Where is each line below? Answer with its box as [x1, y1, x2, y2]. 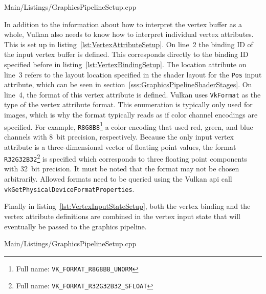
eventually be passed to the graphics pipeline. [4, 221, 147, 231]
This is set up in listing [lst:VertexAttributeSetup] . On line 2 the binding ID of [4, 38, 253, 49]
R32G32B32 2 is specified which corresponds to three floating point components [4, 152, 247, 164]
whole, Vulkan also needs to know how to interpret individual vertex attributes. [4, 29, 254, 40]
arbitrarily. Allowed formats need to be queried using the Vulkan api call [4, 173, 232, 184]
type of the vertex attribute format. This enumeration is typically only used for [4, 99, 253, 110]
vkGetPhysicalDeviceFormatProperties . [4, 183, 135, 194]
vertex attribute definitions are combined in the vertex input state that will [4, 210, 240, 221]
